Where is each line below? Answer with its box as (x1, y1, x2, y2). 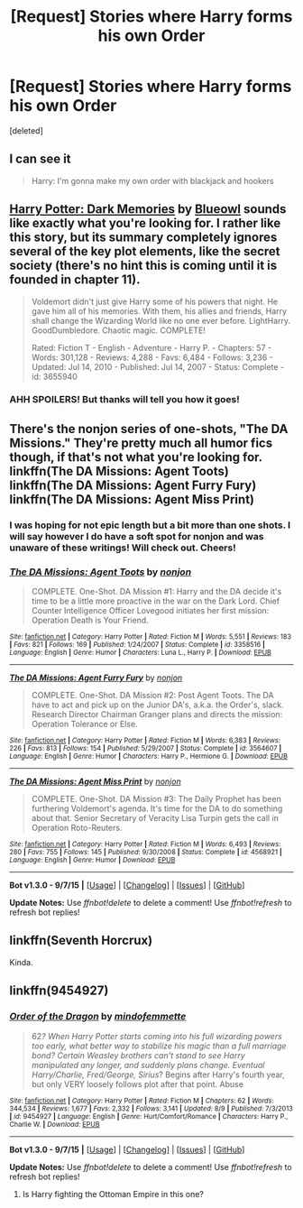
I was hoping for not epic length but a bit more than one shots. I (9, 519, 291, 531)
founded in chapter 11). (9, 272, 142, 288)
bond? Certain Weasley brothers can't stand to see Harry (31, 1049, 245, 1061)
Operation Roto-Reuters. (31, 823, 123, 834)
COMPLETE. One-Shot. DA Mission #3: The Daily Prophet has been (31, 794, 281, 805)
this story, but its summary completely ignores (9, 230, 278, 245)
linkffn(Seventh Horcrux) (9, 933, 153, 948)
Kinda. (9, 956, 33, 967)
